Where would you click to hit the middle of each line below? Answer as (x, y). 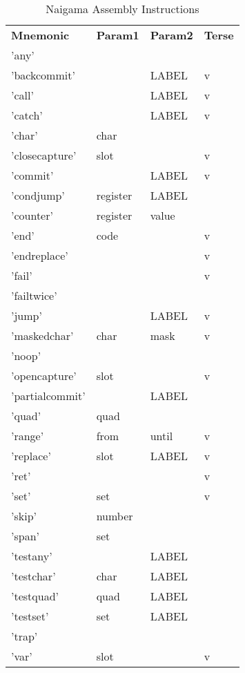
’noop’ (26, 356)
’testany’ (32, 556)
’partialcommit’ (48, 396)
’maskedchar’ (42, 335)
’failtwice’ (34, 295)
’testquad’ (35, 596)
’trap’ (24, 636)
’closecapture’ (44, 155)
